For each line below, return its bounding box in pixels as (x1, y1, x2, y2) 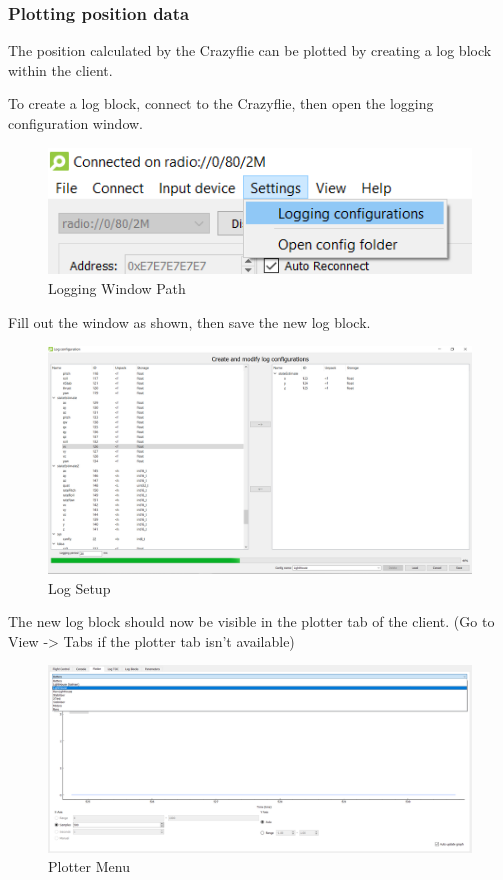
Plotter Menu (48, 856, 130, 877)
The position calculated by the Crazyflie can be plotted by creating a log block (8, 40, 492, 61)
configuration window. (8, 113, 144, 133)
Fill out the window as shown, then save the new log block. (8, 311, 371, 332)
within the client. (8, 59, 113, 80)
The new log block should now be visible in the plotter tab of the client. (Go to (8, 611, 495, 632)
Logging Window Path (48, 278, 186, 298)
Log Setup (48, 577, 111, 598)
